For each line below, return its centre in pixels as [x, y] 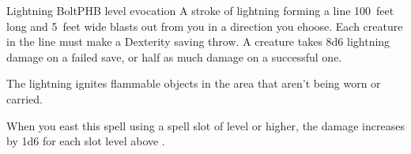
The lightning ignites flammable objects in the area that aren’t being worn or [194, 83]
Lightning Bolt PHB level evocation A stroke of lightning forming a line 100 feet [200, 10]
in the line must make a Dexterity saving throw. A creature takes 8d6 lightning [198, 41]
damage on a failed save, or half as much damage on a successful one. [174, 56]
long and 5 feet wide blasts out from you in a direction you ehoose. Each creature [205, 26]
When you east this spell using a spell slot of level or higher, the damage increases [205, 125]
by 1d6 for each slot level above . [86, 141]
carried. [25, 98]
